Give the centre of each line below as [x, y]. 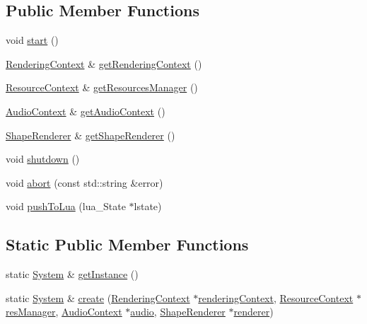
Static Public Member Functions [127, 244]
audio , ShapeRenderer [178, 312]
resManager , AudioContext [64, 312]
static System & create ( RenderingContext [98, 297]
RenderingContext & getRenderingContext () [104, 63]
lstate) [148, 206]
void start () [32, 40]
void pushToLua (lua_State [66, 206]
